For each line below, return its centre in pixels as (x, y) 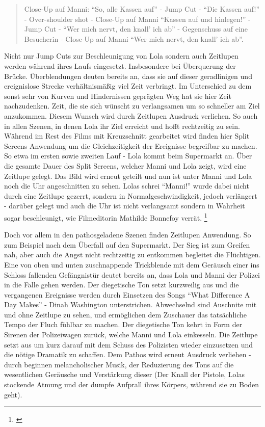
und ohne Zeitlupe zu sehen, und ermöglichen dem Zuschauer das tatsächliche (125, 314)
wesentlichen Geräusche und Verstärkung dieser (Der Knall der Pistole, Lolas (124, 374)
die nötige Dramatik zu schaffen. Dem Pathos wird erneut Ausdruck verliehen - (128, 354)
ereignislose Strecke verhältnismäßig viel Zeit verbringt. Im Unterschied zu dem (128, 86)
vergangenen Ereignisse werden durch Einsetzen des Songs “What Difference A (127, 294)
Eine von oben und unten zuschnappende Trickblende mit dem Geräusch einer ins (132, 264)
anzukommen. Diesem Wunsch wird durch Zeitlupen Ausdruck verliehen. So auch (131, 115)
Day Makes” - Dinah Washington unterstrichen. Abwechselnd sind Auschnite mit (130, 304)
